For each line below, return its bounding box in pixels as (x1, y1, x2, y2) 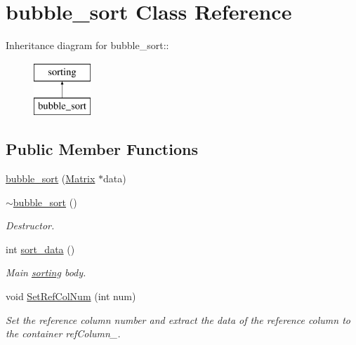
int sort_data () (6, 241, 75, 256)
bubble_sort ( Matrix (6, 171, 95, 186)
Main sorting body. (6, 265, 86, 280)
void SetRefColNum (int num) (6, 289, 136, 304)
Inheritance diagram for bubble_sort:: (6, 38, 169, 53)
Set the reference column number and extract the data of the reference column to (6, 312, 350, 327)
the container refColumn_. (6, 326, 121, 341)
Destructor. (6, 218, 55, 233)
